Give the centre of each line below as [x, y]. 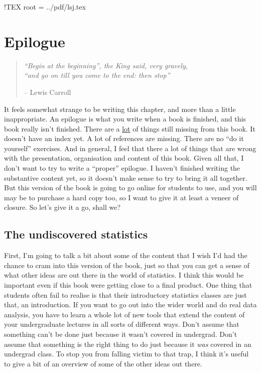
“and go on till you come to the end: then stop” [97, 75]
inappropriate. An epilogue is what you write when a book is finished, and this [125, 119]
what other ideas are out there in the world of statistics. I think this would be [124, 275]
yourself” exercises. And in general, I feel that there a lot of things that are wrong [130, 148]
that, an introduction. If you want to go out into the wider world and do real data [130, 304]
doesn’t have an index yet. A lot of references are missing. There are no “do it [124, 138]
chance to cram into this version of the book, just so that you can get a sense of [127, 265]
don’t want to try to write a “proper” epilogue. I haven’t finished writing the [122, 168]
